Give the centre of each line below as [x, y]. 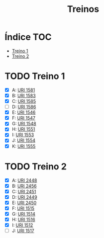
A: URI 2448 [24, 180]
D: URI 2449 [25, 197]
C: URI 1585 [24, 101]
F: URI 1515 [23, 208]
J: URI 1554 [24, 141]
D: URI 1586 [24, 107]
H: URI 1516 [23, 219]
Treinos [83, 9]
